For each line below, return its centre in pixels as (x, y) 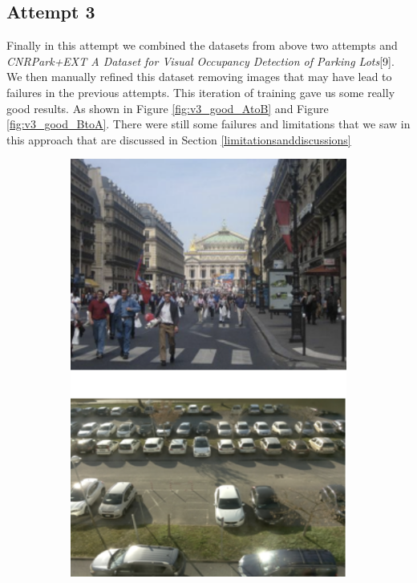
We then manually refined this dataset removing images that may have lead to (199, 77)
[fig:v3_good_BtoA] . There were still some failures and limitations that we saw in (208, 124)
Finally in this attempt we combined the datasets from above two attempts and (202, 45)
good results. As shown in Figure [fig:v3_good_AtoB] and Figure (168, 108)
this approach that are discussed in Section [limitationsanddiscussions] (179, 139)
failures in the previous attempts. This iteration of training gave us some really (201, 92)
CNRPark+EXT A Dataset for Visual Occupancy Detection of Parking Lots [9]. (200, 61)
